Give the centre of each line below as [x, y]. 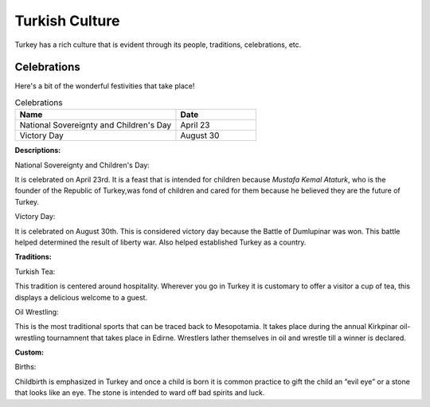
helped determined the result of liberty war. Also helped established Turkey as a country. [160, 242]
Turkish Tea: [35, 272]
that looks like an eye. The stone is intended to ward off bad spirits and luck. [140, 393]
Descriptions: [38, 151]
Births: [25, 367]
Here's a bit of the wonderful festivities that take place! [105, 86]
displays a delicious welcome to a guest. [81, 297]
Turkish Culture [67, 21]
